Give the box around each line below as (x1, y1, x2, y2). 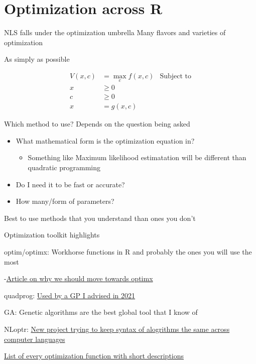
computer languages (4, 333, 65, 344)
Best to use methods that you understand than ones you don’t (4, 212, 196, 223)
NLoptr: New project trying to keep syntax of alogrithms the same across (4, 323, 230, 334)
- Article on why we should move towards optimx (4, 273, 153, 284)
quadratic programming (28, 162, 101, 173)
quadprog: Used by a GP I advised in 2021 (4, 290, 136, 300)
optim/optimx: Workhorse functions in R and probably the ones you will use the (4, 247, 252, 257)
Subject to (160, 72, 192, 80)
